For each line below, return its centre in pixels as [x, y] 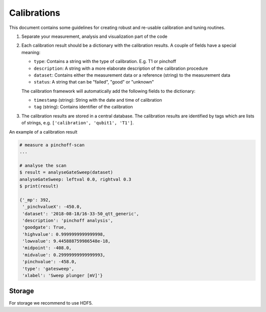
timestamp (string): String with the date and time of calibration [98, 100]
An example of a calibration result [43, 132]
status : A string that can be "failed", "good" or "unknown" [94, 82]
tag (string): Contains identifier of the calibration [83, 107]
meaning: [31, 52]
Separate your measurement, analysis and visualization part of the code [94, 36]
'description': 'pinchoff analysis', [68, 220]
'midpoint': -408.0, [47, 248]
